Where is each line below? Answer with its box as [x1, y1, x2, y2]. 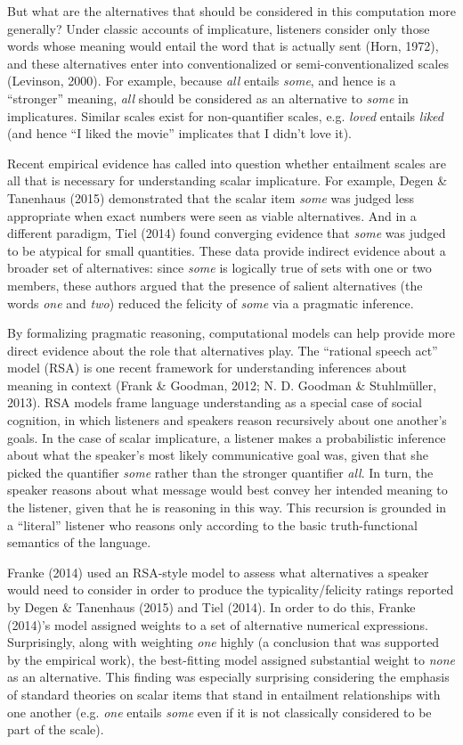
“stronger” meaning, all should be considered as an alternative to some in [7, 88, 409, 107]
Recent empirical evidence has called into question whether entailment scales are [7, 153, 446, 172]
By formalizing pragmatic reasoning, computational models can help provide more [7, 323, 456, 342]
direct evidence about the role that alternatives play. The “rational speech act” [7, 340, 438, 359]
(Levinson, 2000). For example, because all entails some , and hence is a [7, 71, 396, 90]
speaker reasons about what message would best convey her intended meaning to [7, 480, 448, 499]
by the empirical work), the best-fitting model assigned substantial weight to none [7, 650, 456, 668]
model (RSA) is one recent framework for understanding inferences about [7, 358, 408, 377]
